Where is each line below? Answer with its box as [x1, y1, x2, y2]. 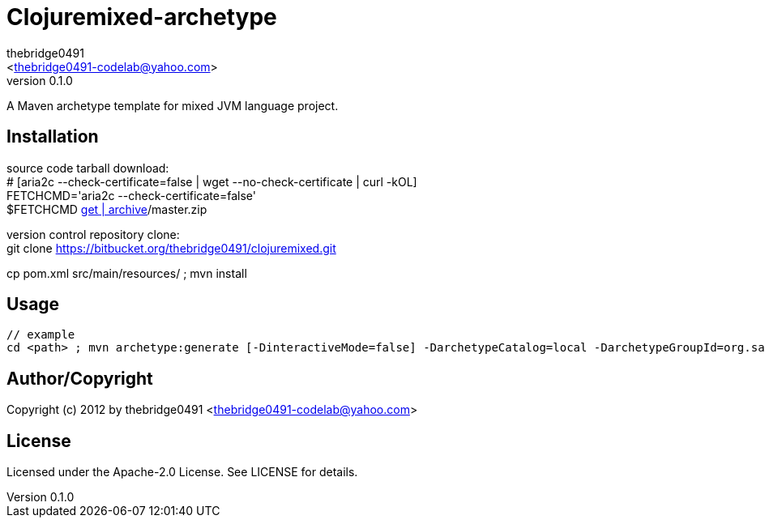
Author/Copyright [6, 368, 153, 389]
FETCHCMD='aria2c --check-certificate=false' [6, 188, 256, 202]
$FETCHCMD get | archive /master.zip [6, 202, 207, 216]
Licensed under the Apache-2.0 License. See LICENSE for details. [6, 465, 358, 479]
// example [6, 328, 75, 342]
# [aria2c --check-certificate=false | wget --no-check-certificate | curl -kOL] [6, 174, 417, 189]
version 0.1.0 [6, 73, 73, 87]
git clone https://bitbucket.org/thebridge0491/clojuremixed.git [6, 241, 336, 255]
